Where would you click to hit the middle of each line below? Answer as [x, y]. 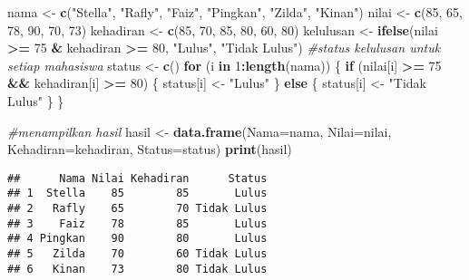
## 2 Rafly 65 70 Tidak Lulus [137, 209]
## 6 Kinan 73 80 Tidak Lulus [137, 269]
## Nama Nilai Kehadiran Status [137, 178]
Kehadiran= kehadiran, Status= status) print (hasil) [150, 149]
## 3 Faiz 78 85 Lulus [137, 223]
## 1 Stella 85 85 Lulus [137, 193]
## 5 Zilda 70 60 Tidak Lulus [137, 254]
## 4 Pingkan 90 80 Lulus [137, 239]
